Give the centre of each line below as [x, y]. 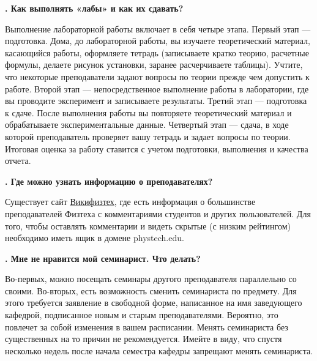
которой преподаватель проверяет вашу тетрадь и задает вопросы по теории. [148, 136]
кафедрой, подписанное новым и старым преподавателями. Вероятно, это [142, 315]
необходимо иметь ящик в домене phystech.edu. [95, 238]
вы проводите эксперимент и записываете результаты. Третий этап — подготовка [156, 101]
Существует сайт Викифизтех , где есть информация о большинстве [130, 202]
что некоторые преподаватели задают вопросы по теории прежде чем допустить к [157, 76]
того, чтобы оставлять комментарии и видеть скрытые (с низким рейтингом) [148, 225]
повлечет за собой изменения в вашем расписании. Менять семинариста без [147, 326]
